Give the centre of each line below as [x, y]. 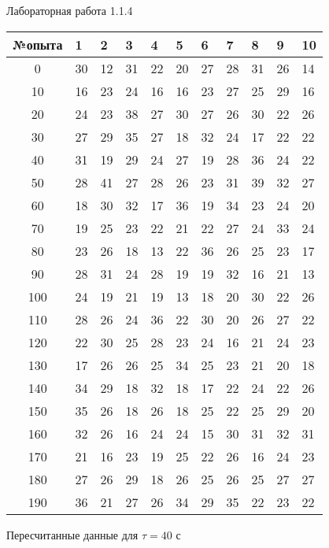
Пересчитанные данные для [72, 534]
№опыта [38, 44]
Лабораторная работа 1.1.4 [70, 10]
